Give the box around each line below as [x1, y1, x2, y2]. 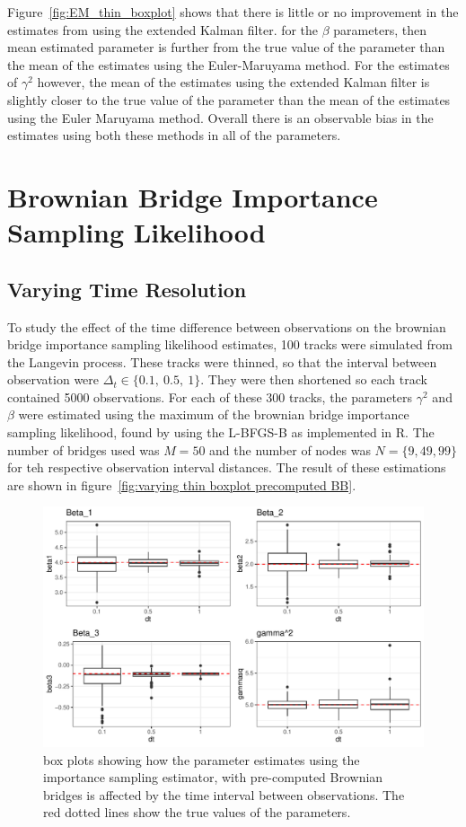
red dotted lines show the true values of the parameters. [43, 803, 351, 822]
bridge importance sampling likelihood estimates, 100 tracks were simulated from [7, 335, 453, 354]
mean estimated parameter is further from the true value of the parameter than [7, 38, 445, 57]
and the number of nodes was [209, 440, 371, 459]
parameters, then [333, 20, 426, 39]
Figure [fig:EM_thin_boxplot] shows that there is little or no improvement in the [7, 3, 459, 21]
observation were [7, 370, 100, 389]
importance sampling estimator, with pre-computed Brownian [43, 768, 383, 787]
